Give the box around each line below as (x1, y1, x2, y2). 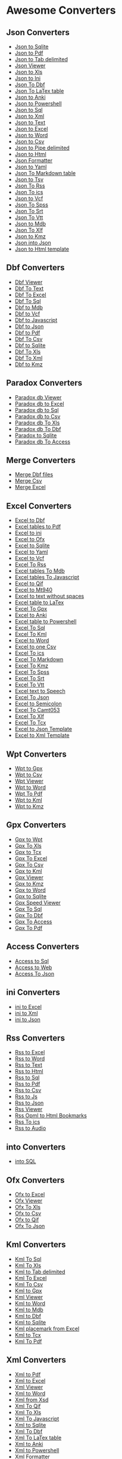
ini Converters (6, 988, 61, 998)
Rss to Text (14, 1061, 43, 1069)
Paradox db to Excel (14, 400, 64, 407)
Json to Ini (14, 75, 40, 82)
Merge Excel (14, 483, 46, 491)
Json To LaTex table (14, 88, 64, 94)
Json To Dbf (14, 81, 45, 88)
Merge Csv (14, 477, 42, 485)
